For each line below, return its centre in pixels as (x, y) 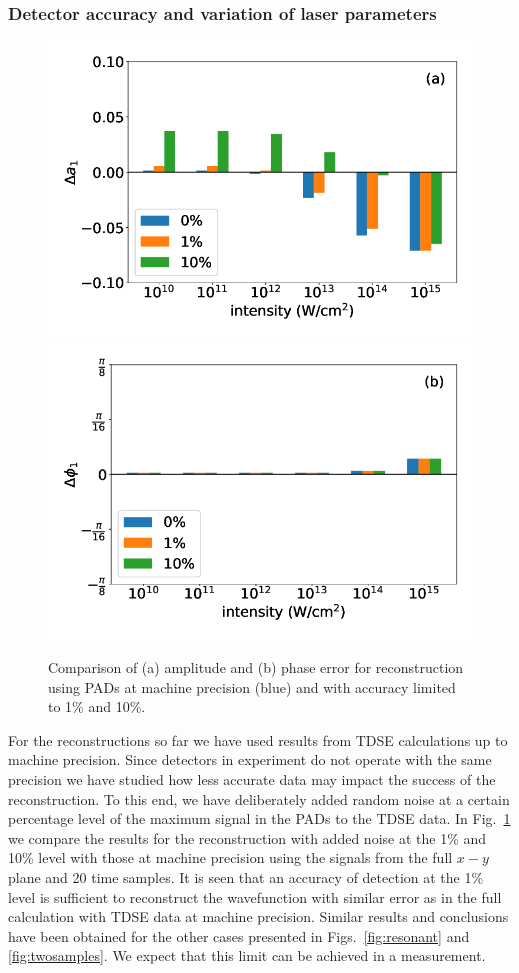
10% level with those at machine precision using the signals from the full (230, 857)
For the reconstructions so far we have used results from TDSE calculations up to (258, 739)
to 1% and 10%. (97, 706)
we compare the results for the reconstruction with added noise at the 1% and (247, 837)
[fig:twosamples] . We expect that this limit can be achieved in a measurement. (247, 955)
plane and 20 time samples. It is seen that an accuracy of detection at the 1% (246, 876)
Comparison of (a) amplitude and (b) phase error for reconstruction (256, 667)
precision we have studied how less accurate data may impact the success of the (252, 778)
